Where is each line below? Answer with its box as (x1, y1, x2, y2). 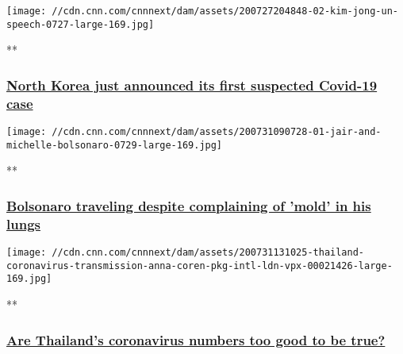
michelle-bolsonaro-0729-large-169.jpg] (6, 139, 223, 151)
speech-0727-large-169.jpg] (6, 18, 155, 30)
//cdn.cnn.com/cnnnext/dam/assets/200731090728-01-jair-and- (52, 126, 382, 138)
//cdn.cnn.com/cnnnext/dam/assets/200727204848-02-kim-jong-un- (52, 6, 398, 17)
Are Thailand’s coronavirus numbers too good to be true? (6, 329, 386, 349)
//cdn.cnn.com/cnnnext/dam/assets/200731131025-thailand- (52, 247, 365, 259)
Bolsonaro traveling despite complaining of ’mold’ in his (6, 195, 371, 215)
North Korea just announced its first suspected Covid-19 (6, 75, 378, 94)
